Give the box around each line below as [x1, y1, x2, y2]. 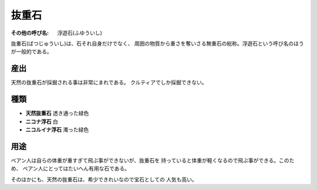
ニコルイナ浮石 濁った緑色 [25, 126, 89, 133]
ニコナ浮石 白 [25, 118, 58, 125]
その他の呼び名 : [11, 29, 49, 36]
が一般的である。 [11, 48, 52, 55]
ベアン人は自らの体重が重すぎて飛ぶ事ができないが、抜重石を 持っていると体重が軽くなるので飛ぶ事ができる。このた [11, 157, 295, 164]
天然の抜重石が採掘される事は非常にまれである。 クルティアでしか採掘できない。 [11, 79, 208, 86]
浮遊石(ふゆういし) [57, 29, 103, 36]
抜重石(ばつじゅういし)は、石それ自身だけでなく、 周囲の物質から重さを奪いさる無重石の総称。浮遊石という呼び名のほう [11, 40, 305, 47]
